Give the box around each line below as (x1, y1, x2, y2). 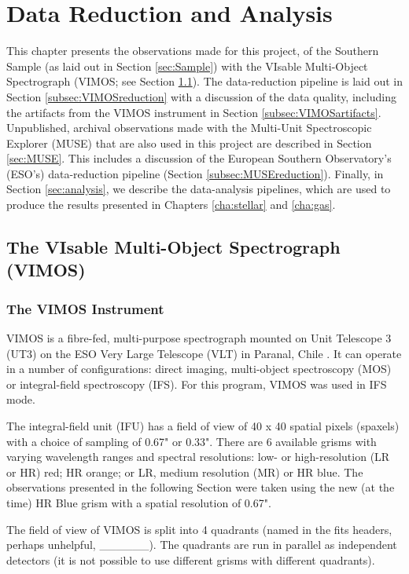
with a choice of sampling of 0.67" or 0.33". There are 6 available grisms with (6, 433, 377, 449)
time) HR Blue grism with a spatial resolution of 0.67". (6, 494, 271, 510)
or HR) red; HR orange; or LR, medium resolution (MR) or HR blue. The (6, 463, 363, 480)
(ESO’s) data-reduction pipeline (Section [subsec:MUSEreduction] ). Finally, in (6, 165, 384, 181)
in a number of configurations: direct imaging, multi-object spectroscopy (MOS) (6, 360, 392, 377)
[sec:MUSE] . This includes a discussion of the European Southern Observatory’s (6, 150, 392, 166)
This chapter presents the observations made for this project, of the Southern (6, 42, 379, 59)
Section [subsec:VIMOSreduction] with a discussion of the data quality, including (6, 88, 396, 104)
